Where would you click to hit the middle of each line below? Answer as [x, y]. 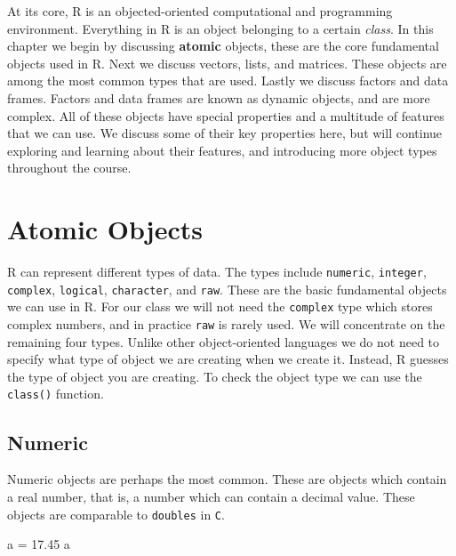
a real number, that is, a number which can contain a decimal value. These [211, 496]
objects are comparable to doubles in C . [116, 514]
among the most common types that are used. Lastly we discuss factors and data [228, 81]
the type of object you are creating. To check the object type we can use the [215, 376]
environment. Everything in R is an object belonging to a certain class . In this [220, 28]
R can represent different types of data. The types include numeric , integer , [217, 272]
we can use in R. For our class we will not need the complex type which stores [220, 306]
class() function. [56, 394]
